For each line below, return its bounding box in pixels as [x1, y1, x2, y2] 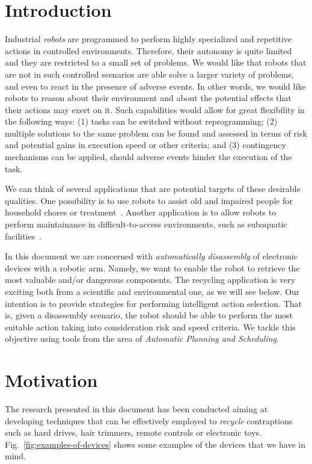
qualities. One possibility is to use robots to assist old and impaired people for [5, 194, 293, 206]
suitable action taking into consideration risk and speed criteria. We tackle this [5, 320, 296, 333]
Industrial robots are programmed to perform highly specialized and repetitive [5, 32, 292, 45]
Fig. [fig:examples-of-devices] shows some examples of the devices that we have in [5, 438, 305, 450]
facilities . [5, 229, 42, 242]
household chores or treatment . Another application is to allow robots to [5, 206, 277, 218]
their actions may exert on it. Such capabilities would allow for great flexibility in [5, 103, 305, 116]
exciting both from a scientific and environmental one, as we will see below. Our [5, 285, 300, 297]
